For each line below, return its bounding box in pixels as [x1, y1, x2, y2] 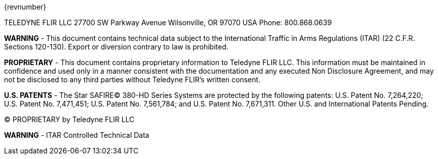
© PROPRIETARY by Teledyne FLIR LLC [4, 115, 135, 124]
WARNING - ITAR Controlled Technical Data [4, 131, 149, 139]
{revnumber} [4, 3, 46, 11]
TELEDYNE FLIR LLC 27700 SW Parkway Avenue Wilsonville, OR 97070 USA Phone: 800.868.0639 [4, 18, 332, 27]
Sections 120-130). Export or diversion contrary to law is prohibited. [4, 42, 229, 51]
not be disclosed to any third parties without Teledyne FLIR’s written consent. [4, 75, 260, 84]
